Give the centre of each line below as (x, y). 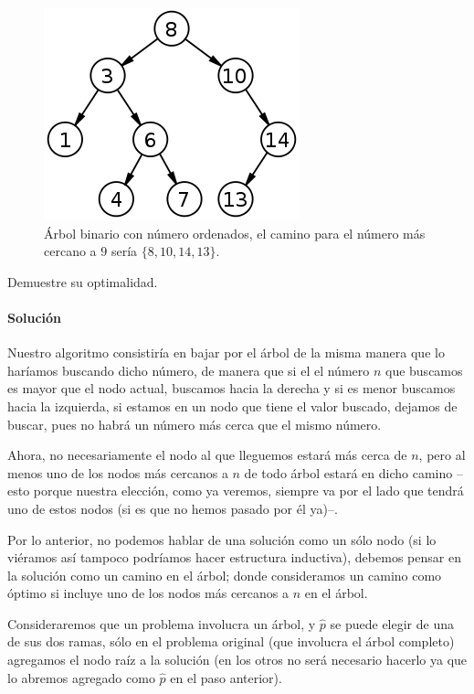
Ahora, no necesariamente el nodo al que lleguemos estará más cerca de (207, 455)
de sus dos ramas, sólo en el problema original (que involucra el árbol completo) (231, 641)
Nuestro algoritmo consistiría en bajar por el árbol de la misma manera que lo (226, 352)
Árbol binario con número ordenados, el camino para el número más (235, 233)
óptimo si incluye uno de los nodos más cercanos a (148, 593)
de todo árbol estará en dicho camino (348, 472)
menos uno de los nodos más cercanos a (118, 472)
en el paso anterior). (226, 677)
